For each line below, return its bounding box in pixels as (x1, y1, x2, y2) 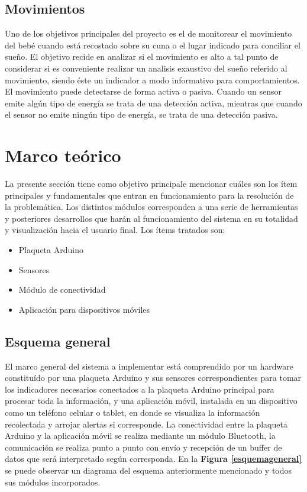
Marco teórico (5, 143, 121, 167)
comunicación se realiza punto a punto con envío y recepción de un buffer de (5, 441, 282, 453)
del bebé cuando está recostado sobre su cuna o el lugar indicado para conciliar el (5, 38, 300, 51)
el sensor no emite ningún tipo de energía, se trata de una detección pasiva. (5, 108, 278, 121)
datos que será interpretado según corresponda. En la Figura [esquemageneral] (5, 452, 302, 465)
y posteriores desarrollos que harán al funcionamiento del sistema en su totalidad (5, 212, 298, 224)
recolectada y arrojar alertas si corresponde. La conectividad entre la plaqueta (5, 417, 287, 430)
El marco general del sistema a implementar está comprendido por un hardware (5, 360, 293, 372)
